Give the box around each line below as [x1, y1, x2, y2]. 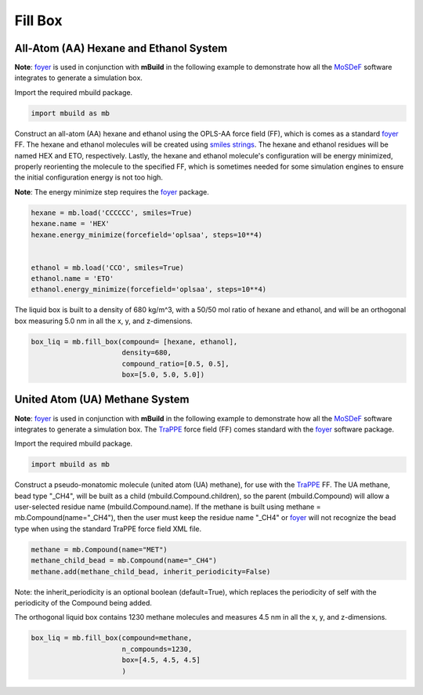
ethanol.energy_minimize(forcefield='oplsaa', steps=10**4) [31, 285, 267, 294]
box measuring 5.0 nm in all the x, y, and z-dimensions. [14, 316, 193, 326]
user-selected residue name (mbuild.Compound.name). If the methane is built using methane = [14, 502, 321, 511]
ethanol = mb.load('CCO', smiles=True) [31, 263, 184, 272]
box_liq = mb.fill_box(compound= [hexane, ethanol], [31, 337, 238, 346]
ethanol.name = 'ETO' [31, 275, 114, 283]
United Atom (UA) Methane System [14, 393, 190, 406]
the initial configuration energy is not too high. [14, 173, 164, 182]
